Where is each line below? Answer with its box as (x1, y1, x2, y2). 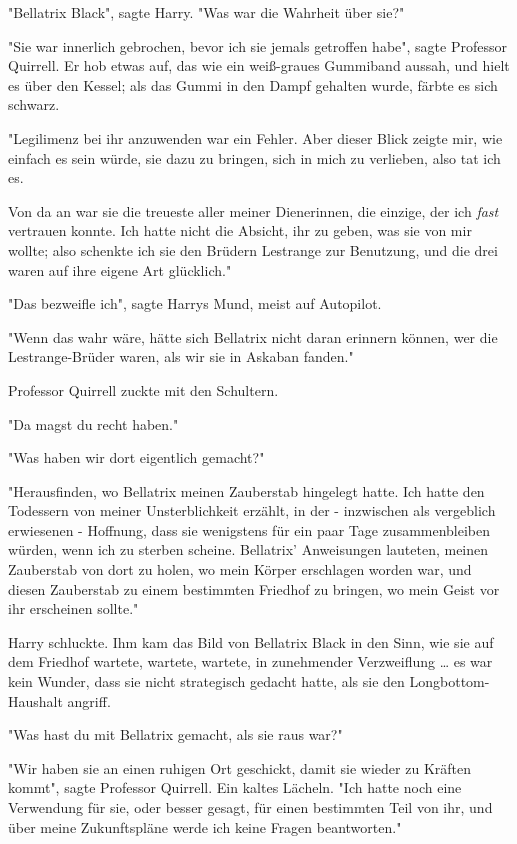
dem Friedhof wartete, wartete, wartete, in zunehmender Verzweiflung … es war (8, 651, 493, 672)
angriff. (67, 690, 111, 711)
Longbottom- (409, 671, 490, 692)
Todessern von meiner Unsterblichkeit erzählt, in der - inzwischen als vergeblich (8, 500, 496, 521)
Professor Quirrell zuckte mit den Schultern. (8, 379, 279, 400)
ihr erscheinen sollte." (8, 598, 139, 619)
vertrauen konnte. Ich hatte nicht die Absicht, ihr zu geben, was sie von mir (8, 220, 472, 241)
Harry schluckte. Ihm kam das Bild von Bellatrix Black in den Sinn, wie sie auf (8, 631, 494, 652)
